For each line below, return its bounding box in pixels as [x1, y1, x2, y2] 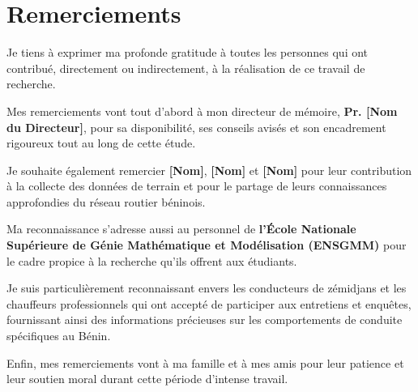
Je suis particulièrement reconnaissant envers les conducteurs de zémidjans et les [6, 279, 407, 296]
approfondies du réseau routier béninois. [6, 193, 206, 210]
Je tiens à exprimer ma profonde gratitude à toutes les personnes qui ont [6, 44, 369, 61]
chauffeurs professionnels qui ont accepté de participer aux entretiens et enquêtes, [6, 295, 412, 312]
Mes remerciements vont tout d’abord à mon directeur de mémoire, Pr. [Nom [6, 102, 398, 119]
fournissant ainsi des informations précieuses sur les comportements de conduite [6, 311, 403, 328]
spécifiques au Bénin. [6, 327, 111, 344]
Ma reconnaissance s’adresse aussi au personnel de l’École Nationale [6, 220, 356, 237]
